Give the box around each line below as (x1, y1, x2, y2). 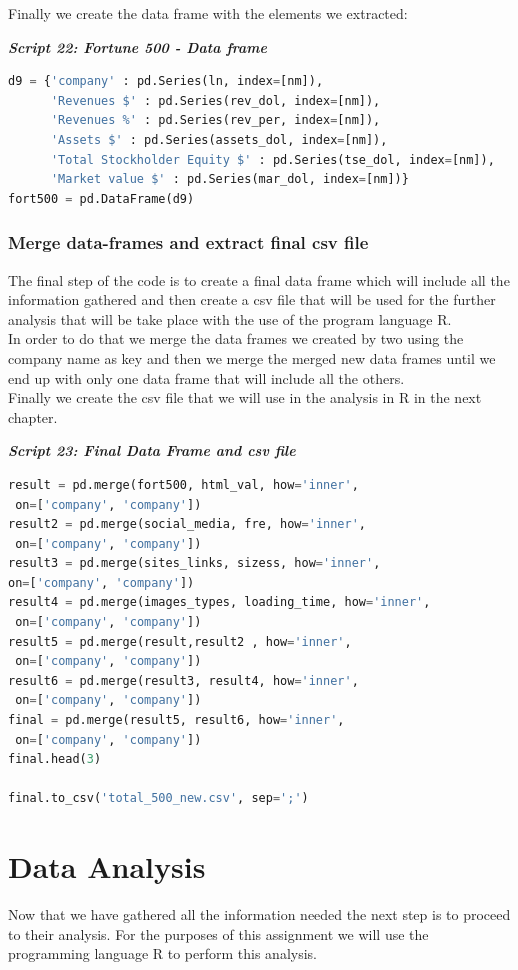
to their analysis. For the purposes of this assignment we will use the (8, 923, 429, 944)
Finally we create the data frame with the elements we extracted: (8, 3, 408, 23)
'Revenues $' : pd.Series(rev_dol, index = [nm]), (50, 93, 381, 108)
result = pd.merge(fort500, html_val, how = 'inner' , (8, 477, 359, 492)
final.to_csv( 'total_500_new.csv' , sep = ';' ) (8, 791, 309, 806)
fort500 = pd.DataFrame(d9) (8, 191, 195, 206)
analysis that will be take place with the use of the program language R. (8, 308, 452, 329)
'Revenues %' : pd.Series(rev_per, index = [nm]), (50, 113, 381, 128)
